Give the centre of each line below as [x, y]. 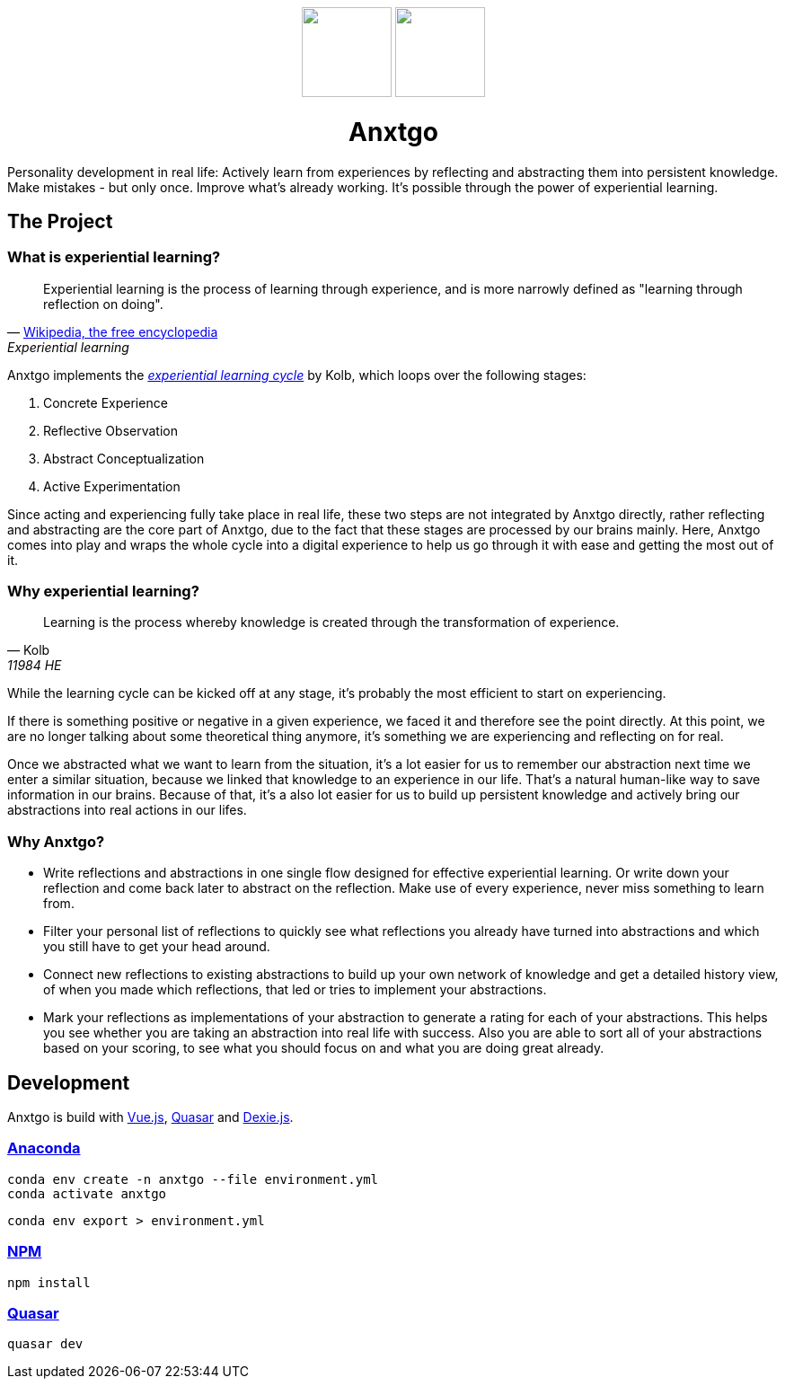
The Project [60, 221]
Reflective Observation [110, 430]
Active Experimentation [112, 486]
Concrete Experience [106, 402]
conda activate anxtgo [87, 1193]
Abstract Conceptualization [124, 458]
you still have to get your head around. [157, 947]
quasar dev [45, 1344]
